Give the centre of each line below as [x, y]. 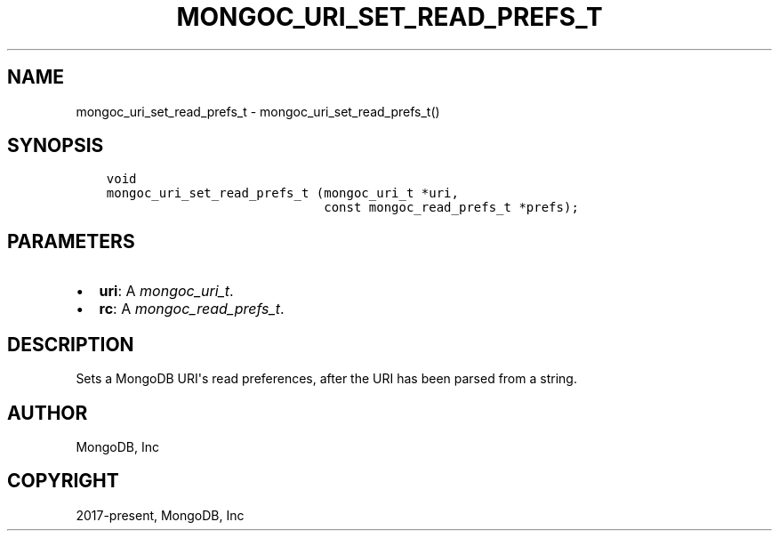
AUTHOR [48, 413]
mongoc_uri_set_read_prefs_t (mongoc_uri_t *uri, [282, 193]
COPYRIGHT [63, 481]
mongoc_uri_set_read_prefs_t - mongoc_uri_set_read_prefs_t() [258, 111]
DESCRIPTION [71, 344]
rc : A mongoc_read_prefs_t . [192, 309]
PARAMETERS [71, 241]
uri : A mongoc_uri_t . [166, 291]
